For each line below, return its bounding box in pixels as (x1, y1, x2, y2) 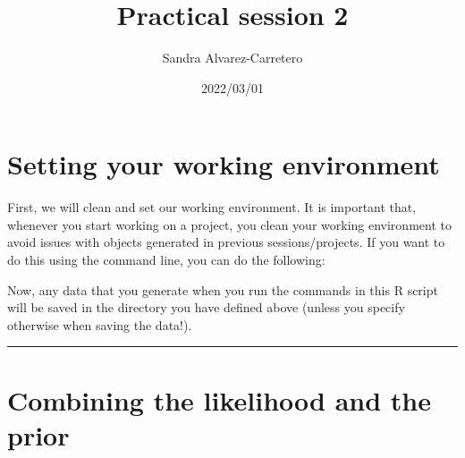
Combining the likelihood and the (7, 381, 431, 418)
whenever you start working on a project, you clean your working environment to (7, 215, 452, 233)
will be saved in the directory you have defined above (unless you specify (7, 298, 405, 317)
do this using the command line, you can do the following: (7, 250, 325, 269)
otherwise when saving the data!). (7, 315, 192, 334)
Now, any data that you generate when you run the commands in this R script (7, 280, 438, 299)
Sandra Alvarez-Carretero (162, 48, 303, 67)
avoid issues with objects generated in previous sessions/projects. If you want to (7, 233, 445, 251)
